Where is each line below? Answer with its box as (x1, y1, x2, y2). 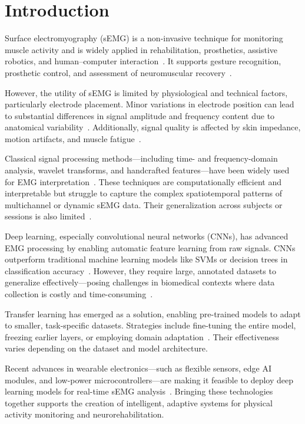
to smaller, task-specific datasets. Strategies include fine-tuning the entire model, (5, 319, 296, 331)
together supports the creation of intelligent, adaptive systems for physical (5, 396, 273, 409)
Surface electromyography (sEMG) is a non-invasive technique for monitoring (5, 32, 283, 44)
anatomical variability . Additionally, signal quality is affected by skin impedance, (5, 121, 301, 133)
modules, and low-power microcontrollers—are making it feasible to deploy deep (5, 373, 294, 386)
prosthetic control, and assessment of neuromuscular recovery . (5, 66, 232, 78)
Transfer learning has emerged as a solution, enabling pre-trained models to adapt (5, 307, 301, 320)
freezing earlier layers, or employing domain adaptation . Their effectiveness (5, 330, 279, 343)
